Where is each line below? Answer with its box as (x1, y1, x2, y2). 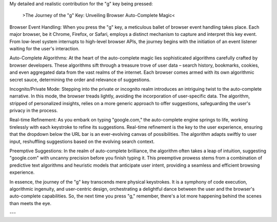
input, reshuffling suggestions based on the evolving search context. (9, 138, 155, 145)
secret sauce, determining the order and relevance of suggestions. (9, 76, 151, 83)
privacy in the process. (9, 108, 58, 114)
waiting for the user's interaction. (9, 45, 80, 51)
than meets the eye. (9, 200, 51, 206)
